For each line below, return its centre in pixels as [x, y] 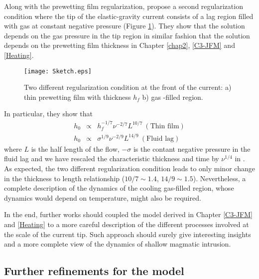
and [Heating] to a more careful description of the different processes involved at [127, 224]
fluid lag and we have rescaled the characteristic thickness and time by [112, 158]
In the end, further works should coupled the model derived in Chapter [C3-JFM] [128, 214]
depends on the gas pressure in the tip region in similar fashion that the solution [127, 35]
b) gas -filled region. [173, 97]
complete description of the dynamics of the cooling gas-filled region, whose [119, 188]
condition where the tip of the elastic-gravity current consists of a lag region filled [129, 16]
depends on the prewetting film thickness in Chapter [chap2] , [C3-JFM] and [120, 45]
